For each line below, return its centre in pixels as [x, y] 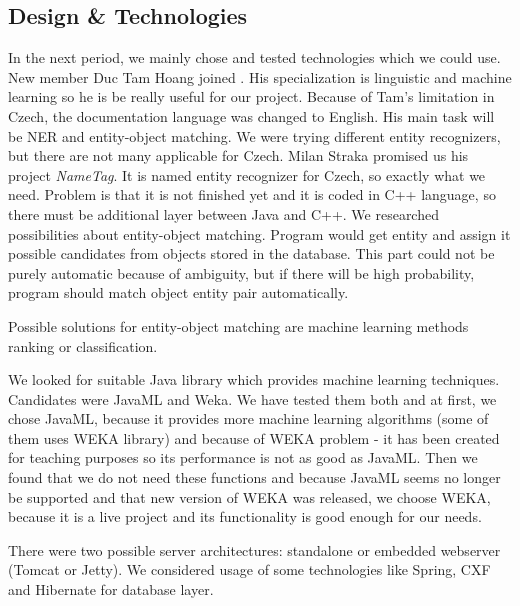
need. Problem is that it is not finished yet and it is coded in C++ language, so [252, 194]
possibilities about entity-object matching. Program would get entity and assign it [259, 233]
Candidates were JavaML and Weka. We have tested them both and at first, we [252, 398]
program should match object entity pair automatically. [178, 292]
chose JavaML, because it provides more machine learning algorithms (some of [248, 418]
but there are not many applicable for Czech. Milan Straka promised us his [238, 155]
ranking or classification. [83, 345]
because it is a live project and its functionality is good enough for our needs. [245, 516]
